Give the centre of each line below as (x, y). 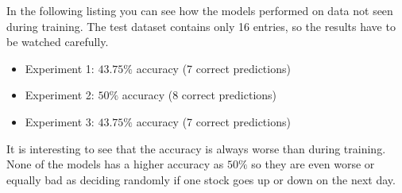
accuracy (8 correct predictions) (199, 95)
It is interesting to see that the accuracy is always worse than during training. (196, 148)
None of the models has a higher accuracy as (115, 164)
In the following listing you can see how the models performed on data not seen (200, 10)
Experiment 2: (60, 95)
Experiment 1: (60, 68)
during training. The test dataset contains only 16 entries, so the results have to (201, 26)
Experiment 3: (60, 121)
